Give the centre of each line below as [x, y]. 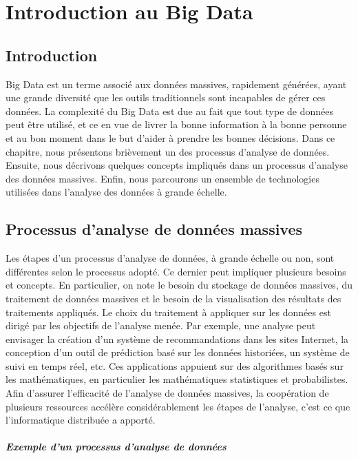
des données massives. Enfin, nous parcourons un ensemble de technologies [162, 178]
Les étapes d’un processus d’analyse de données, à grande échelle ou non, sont [170, 258]
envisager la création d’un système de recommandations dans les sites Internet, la [177, 339]
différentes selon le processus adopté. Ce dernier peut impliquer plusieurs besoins [176, 271]
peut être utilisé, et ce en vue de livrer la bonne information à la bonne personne [176, 124]
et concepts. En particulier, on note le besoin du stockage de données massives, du [179, 285]
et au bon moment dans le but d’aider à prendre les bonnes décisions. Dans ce [170, 137]
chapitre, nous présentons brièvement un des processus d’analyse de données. [168, 151]
